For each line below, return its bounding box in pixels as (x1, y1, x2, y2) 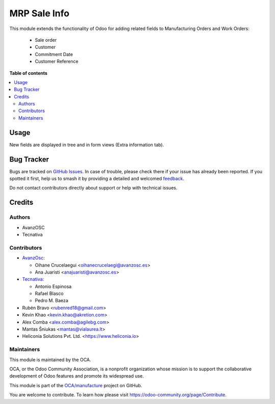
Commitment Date (35, 51, 73, 57)
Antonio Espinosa (35, 283, 72, 289)
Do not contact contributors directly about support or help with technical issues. (9, 185, 178, 191)
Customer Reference (35, 59, 78, 65)
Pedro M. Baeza (35, 298, 69, 304)
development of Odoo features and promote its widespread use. (9, 373, 144, 379)
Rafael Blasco (35, 290, 64, 297)
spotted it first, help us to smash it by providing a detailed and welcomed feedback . (9, 176, 184, 182)
